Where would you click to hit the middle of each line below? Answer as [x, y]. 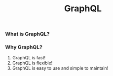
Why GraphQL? [24, 47]
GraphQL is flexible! [32, 63]
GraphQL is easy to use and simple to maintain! [60, 68]
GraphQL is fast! [29, 58]
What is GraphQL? [27, 34]
